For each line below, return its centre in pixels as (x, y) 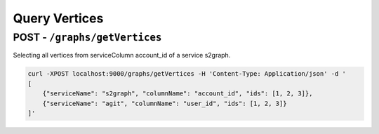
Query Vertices (58, 18)
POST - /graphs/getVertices (87, 37)
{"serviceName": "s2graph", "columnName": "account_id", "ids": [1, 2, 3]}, (178, 94)
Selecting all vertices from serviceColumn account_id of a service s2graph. (122, 55)
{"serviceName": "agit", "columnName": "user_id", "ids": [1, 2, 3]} (165, 103)
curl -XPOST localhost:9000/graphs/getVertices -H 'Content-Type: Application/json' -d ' (187, 74)
